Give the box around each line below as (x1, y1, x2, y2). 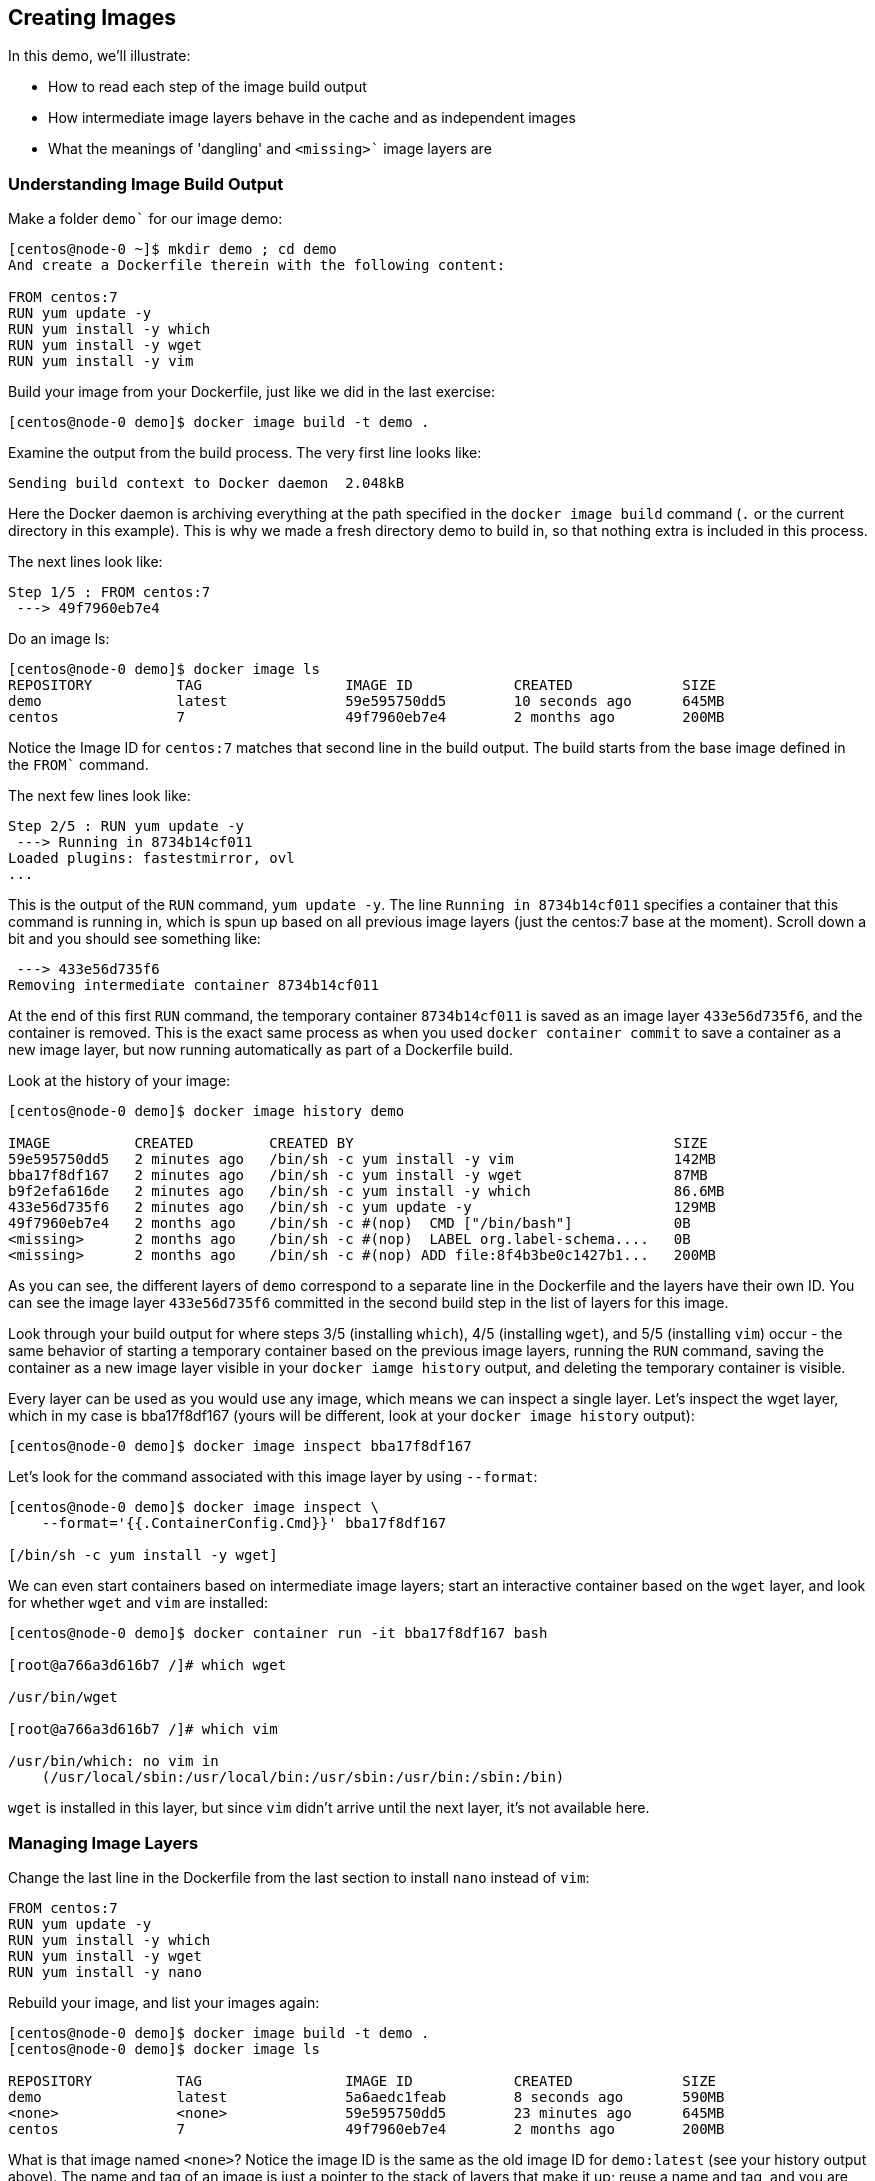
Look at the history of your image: (8, 1072, 231, 1090)
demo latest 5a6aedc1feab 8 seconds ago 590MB (8, 2088, 725, 2105)
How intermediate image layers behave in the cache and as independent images (48, 109, 576, 127)
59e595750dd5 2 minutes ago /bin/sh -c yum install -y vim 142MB (8, 1151, 717, 1168)
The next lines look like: (8, 553, 163, 571)
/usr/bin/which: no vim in (8, 1753, 219, 1770)
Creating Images (8, 5, 176, 30)
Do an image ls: (8, 630, 110, 648)
